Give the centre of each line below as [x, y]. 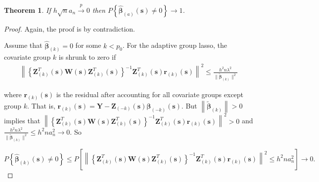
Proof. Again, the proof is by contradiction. [69, 28]
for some [88, 45]
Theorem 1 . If [27, 10]
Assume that [23, 45]
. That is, [41, 105]
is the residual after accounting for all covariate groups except [150, 94]
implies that [22, 121]
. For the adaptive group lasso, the [175, 45]
